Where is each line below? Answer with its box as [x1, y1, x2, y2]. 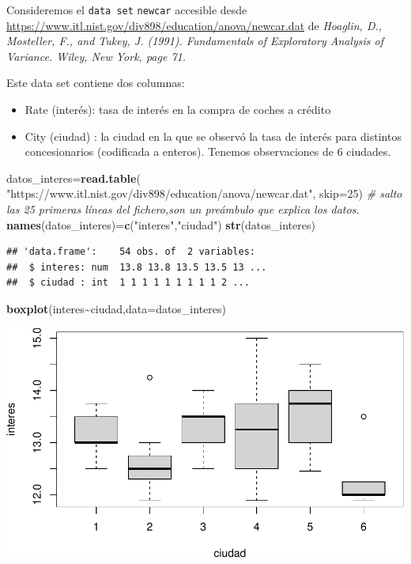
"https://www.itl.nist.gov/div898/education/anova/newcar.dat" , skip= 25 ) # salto [6, 185, 402, 202]
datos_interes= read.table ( [6, 169, 141, 186]
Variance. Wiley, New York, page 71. [6, 47, 186, 64]
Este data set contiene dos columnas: [6, 74, 185, 91]
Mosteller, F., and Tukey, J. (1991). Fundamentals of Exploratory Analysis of [6, 32, 384, 49]
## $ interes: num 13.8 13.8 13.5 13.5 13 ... [6, 261, 267, 273]
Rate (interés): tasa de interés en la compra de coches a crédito [25, 101, 331, 118]
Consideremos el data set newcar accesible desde [6, 2, 247, 17]
